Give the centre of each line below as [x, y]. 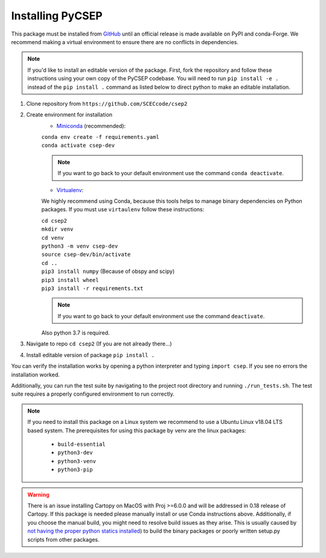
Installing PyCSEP [57, 16]
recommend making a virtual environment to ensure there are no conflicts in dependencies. [125, 42]
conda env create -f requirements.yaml [100, 137]
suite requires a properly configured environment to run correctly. [93, 394]
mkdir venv [57, 229]
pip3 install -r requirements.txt [92, 288]
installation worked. [36, 374]
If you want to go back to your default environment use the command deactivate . [161, 316]
